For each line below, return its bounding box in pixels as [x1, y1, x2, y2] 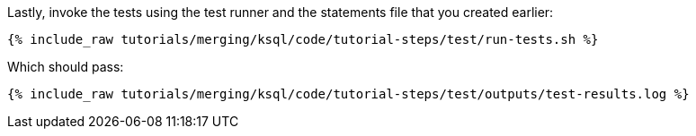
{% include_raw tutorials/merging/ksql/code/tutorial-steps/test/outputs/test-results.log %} [7, 87, 690, 101]
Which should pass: [7, 59, 124, 74]
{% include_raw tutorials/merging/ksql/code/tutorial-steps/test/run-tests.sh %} [7, 32, 599, 47]
